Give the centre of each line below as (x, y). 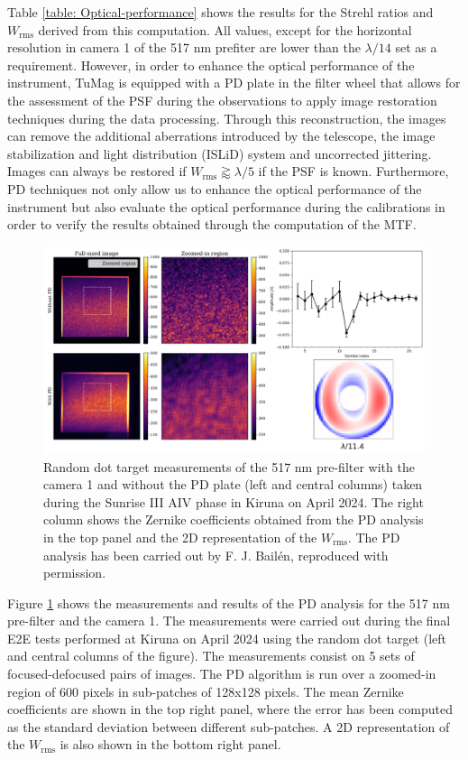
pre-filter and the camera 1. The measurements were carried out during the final (229, 621)
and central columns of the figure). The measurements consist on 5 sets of (211, 656)
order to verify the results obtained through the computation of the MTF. (212, 224)
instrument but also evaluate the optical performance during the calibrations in (226, 206)
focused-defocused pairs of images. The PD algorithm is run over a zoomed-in (222, 674)
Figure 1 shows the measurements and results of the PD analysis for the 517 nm (229, 602)
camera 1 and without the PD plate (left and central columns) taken (233, 484)
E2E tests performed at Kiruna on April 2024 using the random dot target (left (227, 638)
